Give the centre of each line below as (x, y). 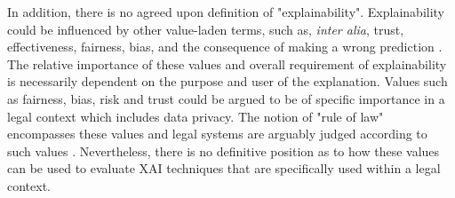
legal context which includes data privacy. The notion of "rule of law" (196, 116)
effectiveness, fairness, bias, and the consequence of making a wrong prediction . (225, 47)
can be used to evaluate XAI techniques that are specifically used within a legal (224, 168)
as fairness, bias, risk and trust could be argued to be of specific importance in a (226, 98)
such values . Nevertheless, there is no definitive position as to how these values (224, 150)
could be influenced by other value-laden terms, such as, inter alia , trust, (206, 29)
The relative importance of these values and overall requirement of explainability (227, 63)
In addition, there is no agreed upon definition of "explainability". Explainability (226, 12)
